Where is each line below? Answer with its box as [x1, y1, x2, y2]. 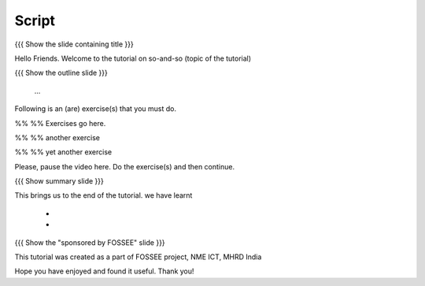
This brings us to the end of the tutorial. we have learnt [14, 191, 193, 200]
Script [14, 12, 55, 29]
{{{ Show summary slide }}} [14, 176, 104, 186]
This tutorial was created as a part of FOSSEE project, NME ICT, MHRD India [14, 252, 262, 262]
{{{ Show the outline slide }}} [14, 68, 108, 78]
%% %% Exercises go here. [14, 118, 106, 128]
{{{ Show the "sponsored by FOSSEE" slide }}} [14, 237, 165, 247]
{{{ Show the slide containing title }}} [14, 39, 134, 49]
